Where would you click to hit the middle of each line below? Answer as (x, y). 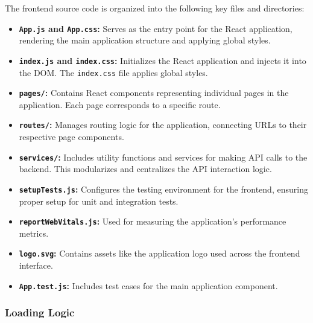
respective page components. (71, 137)
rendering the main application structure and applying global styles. (145, 40)
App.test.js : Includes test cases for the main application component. (148, 285)
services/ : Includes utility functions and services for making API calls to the (163, 157)
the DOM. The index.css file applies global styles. (113, 72)
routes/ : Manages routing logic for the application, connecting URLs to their (163, 125)
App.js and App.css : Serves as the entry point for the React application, (156, 28)
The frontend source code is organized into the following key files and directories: (155, 8)
